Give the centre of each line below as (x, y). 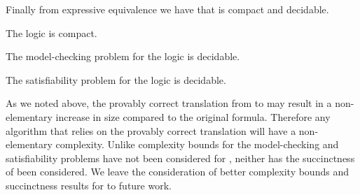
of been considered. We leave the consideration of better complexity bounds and (177, 172)
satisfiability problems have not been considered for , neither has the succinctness (180, 158)
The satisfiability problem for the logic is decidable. (116, 79)
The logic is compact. (51, 32)
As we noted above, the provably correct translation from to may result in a (169, 103)
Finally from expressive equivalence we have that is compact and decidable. (167, 9)
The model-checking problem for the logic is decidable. (123, 56)
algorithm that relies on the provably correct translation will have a (151, 130)
